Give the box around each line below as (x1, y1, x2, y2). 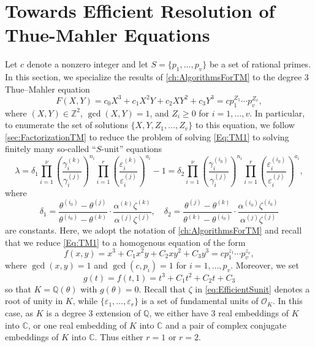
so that (5, 282, 31, 295)
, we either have (149, 307, 208, 319)
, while (72, 294, 98, 307)
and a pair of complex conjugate (165, 318, 287, 331)
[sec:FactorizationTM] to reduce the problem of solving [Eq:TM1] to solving (5, 130, 289, 143)
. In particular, (249, 106, 305, 119)
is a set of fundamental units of (141, 294, 259, 307)
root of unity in (5, 294, 63, 307)
